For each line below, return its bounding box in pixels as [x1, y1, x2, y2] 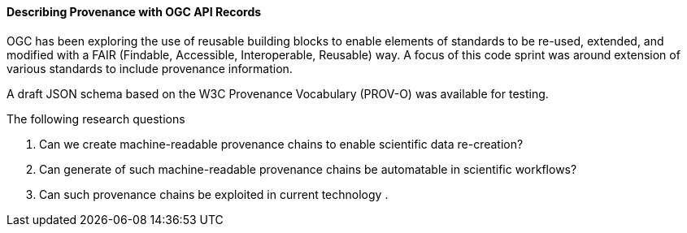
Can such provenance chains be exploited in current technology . [39, 187, 389, 201]
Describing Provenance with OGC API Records [7, 5, 262, 19]
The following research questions [7, 111, 185, 126]
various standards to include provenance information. [7, 61, 293, 76]
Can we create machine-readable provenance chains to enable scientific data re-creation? [39, 136, 524, 151]
